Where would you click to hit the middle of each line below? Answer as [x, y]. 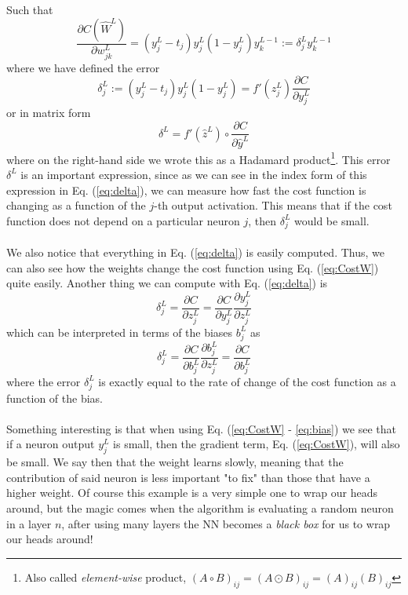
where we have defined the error [83, 67]
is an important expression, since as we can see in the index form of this [194, 174]
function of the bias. [55, 398]
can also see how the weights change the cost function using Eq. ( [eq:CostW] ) [193, 267]
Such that [30, 9]
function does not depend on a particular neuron [123, 220]
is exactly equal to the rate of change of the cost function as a [247, 381]
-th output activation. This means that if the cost [273, 205]
